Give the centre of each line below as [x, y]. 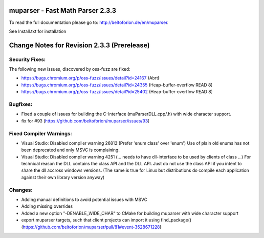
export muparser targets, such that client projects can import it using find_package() [106, 220]
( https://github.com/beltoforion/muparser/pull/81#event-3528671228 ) [91, 227]
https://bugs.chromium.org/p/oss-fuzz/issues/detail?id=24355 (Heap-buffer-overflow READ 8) [117, 85]
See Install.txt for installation [38, 31]
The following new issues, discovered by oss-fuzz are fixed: [70, 69]
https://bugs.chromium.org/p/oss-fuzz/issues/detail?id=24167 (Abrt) [90, 78]
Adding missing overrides [47, 206]
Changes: [21, 190]
